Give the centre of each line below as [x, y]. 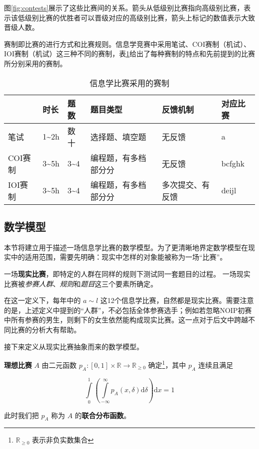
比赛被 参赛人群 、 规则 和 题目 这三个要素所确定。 [81, 283]
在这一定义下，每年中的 [42, 300]
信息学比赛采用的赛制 [129, 83]
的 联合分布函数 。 [103, 415]
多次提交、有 [186, 184]
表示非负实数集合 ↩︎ [63, 440]
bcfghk [233, 163]
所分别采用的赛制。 [35, 63]
